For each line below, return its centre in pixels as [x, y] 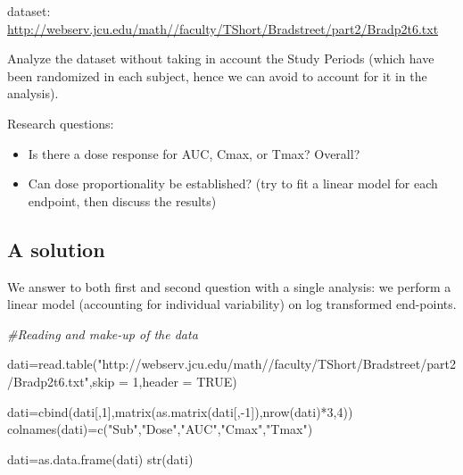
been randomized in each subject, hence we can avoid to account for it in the [217, 75]
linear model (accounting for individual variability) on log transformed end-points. [232, 304]
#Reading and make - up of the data [103, 333]
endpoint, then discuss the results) [122, 200]
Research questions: [61, 123]
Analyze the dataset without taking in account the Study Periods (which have [221, 58]
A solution [56, 249]
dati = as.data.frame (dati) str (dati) [100, 458]
